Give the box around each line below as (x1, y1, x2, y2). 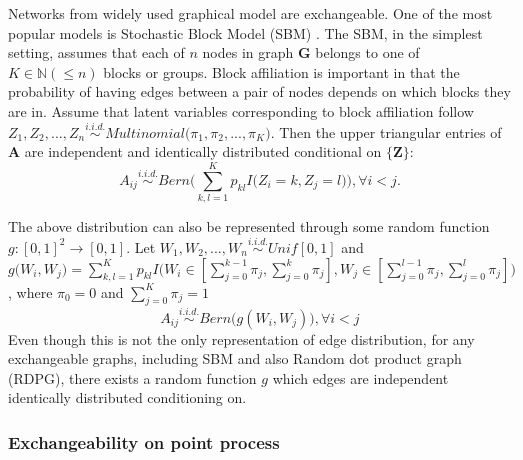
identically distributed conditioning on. (8, 387, 247, 408)
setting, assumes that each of (8, 42, 185, 63)
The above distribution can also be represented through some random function (8, 216, 490, 237)
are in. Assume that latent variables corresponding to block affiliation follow (8, 100, 474, 121)
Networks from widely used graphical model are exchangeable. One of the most (8, 3, 493, 23)
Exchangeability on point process (8, 429, 280, 454)
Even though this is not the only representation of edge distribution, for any (8, 328, 475, 349)
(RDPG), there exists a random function (8, 367, 257, 388)
